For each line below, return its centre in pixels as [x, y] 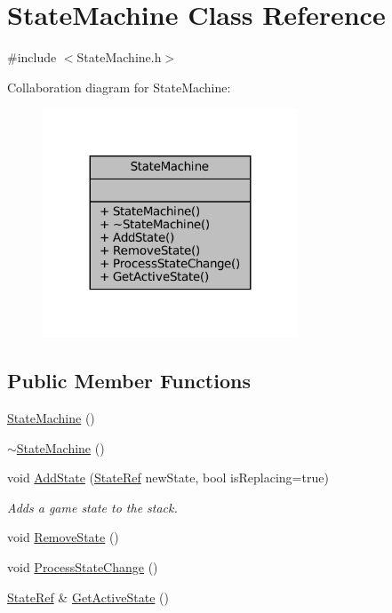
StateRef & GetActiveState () [88, 597]
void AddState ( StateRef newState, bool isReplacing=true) [168, 478]
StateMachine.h [119, 57]
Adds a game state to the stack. [92, 507]
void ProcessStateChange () [83, 566]
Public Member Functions [129, 381]
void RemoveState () [63, 537]
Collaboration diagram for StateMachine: [119, 87]
